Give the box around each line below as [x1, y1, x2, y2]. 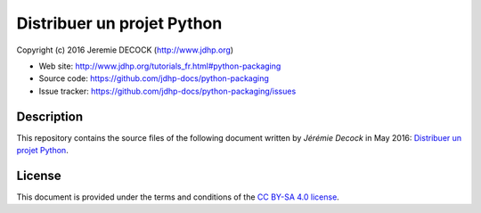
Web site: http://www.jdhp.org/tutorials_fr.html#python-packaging [38, 61, 281, 71]
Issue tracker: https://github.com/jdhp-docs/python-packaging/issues [38, 86, 297, 96]
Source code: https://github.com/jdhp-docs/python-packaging [38, 73, 269, 84]
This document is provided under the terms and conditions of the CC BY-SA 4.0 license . [16, 192, 340, 202]
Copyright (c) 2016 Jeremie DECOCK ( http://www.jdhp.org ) [16, 45, 234, 55]
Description [16, 109, 84, 124]
